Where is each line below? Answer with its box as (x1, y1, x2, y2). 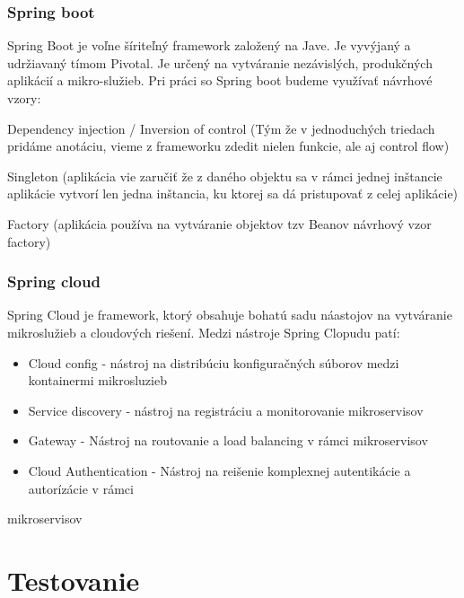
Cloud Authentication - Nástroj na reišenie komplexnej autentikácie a (28, 461, 411, 479)
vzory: (7, 89, 41, 107)
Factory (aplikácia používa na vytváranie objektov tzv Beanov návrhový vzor (7, 214, 432, 233)
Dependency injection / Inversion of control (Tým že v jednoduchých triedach (7, 119, 435, 137)
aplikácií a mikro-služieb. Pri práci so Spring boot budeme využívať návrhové (7, 71, 433, 90)
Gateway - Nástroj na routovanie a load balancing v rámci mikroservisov (28, 431, 428, 450)
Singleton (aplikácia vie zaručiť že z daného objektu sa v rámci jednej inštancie (7, 166, 442, 185)
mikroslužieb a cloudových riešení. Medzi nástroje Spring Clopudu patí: (7, 322, 400, 341)
